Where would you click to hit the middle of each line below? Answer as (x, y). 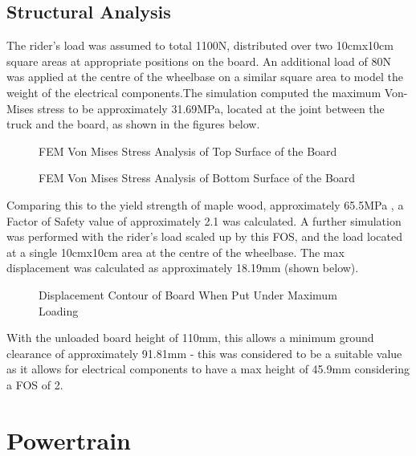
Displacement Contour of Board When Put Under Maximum (188, 294)
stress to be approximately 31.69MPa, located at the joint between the (211, 108)
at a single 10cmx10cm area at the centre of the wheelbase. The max (175, 252)
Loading (59, 310)
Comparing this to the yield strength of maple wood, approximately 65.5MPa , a (205, 204)
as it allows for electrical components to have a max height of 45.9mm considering (208, 369)
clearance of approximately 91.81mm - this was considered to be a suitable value (204, 353)
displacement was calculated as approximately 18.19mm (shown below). (183, 268)
